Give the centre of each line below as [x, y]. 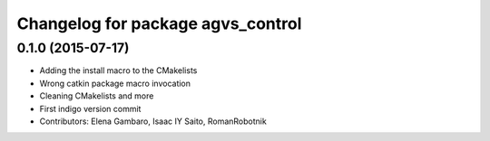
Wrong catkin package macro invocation [115, 83]
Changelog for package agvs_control [159, 23]
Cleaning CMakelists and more [97, 96]
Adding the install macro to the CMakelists [118, 70]
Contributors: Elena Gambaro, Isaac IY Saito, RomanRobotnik [153, 121]
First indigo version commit [90, 108]
